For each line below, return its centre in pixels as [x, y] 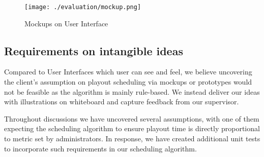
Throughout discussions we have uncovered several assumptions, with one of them [132, 118]
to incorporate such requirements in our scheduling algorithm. [100, 148]
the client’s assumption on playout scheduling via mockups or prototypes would [128, 82]
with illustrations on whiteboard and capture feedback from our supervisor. [122, 102]
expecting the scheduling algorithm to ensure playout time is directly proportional [132, 128]
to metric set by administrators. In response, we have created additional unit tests [132, 139]
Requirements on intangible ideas [94, 50]
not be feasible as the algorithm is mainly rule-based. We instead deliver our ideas [132, 91]
